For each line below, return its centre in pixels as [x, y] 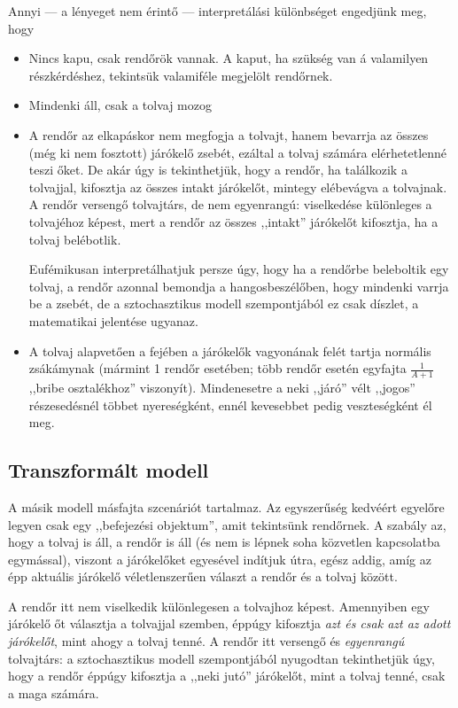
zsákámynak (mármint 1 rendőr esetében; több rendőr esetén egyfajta [217, 368]
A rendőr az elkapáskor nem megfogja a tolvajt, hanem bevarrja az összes [229, 134]
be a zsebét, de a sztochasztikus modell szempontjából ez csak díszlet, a [224, 303]
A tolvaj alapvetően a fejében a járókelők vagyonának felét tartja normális [230, 350]
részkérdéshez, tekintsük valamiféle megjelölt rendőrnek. [181, 75]
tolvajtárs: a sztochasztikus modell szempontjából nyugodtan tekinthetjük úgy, [221, 658]
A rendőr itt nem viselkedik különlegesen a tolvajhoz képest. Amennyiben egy [219, 606]
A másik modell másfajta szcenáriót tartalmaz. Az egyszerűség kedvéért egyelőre [226, 506]
